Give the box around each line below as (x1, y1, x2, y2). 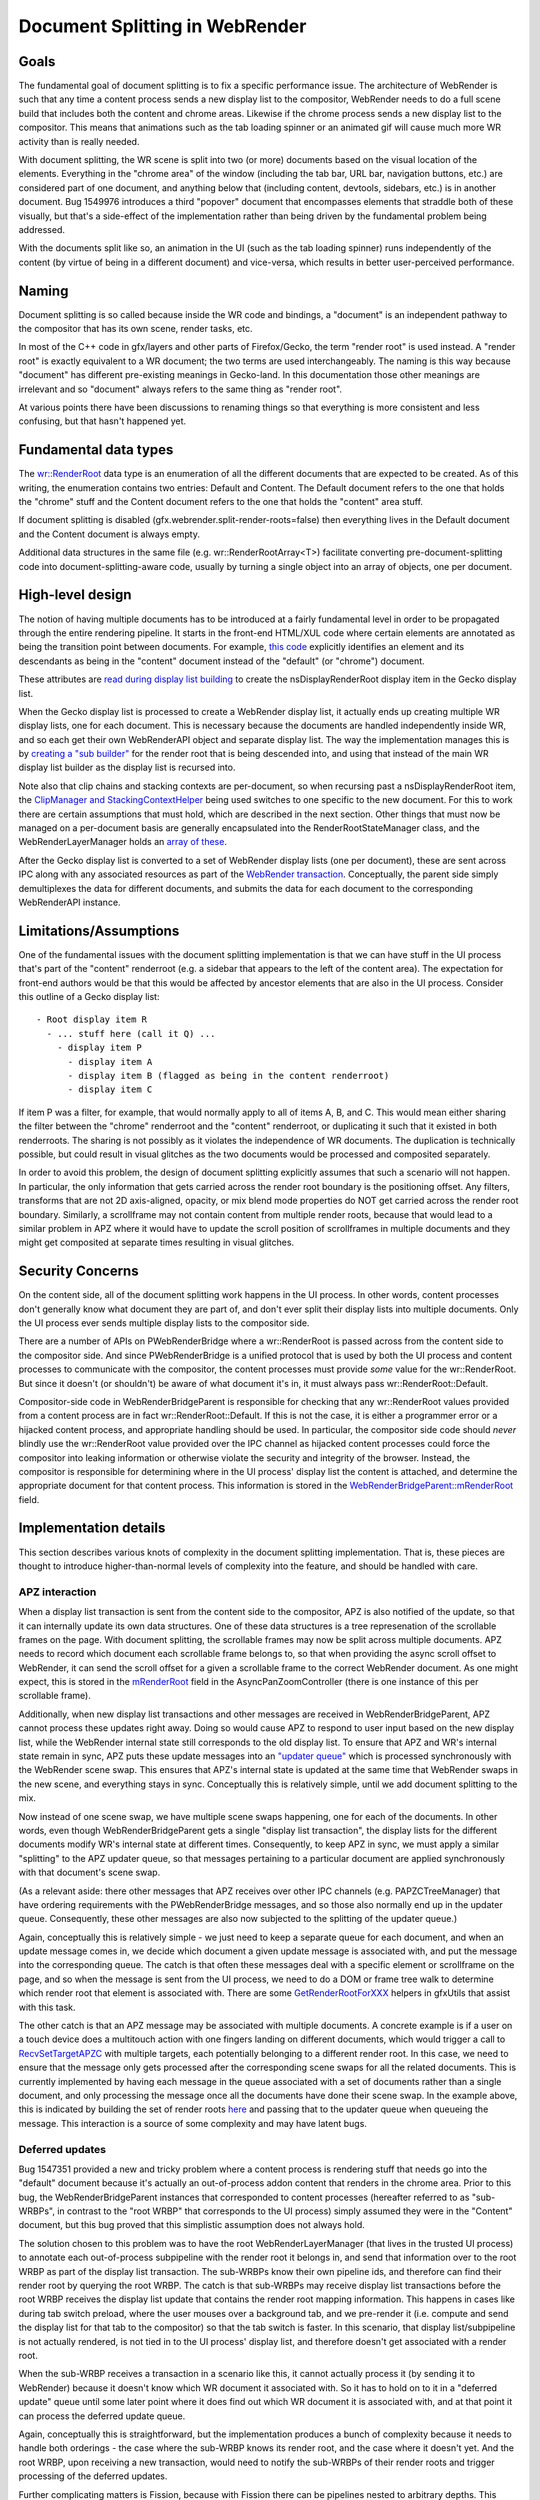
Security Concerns (18, 1263, 139, 1280)
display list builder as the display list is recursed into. (18, 761, 236, 774)
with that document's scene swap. (18, 1866, 161, 1879)
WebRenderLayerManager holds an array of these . (18, 836, 227, 848)
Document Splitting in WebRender (18, 15, 307, 37)
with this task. (18, 2001, 76, 2013)
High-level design (18, 586, 132, 604)
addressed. (18, 223, 65, 235)
